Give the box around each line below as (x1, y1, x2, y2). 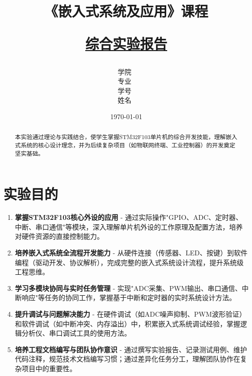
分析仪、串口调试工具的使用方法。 (21, 328, 131, 338)
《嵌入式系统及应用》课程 (44, 1, 208, 21)
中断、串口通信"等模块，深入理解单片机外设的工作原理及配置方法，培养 (15, 221, 243, 232)
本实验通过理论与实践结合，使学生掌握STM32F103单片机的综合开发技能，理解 (15, 133, 226, 141)
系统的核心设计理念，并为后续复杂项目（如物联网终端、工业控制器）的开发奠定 (20, 141, 235, 149)
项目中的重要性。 (21, 363, 77, 373)
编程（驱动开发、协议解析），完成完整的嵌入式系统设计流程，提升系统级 (15, 257, 244, 267)
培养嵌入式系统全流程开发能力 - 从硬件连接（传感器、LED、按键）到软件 (15, 248, 248, 258)
